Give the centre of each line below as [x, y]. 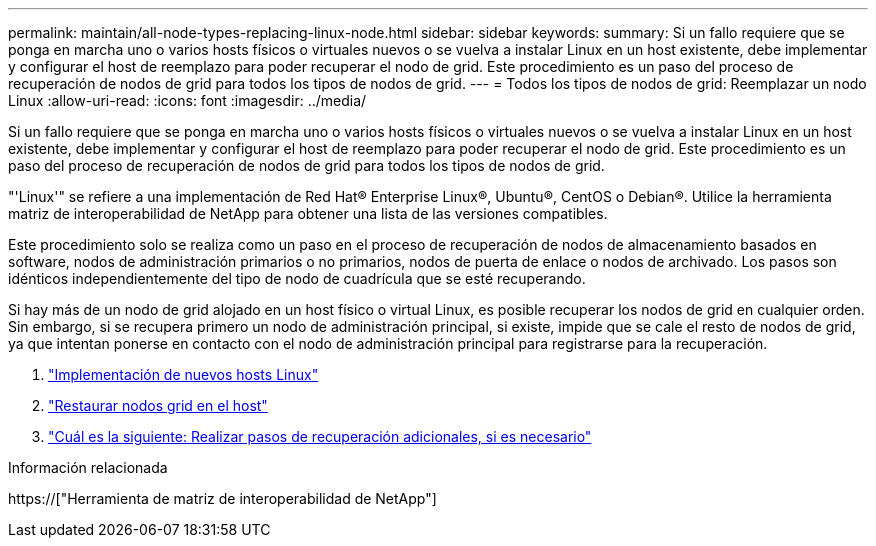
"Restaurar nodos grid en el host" [158, 405]
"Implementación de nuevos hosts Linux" [183, 374]
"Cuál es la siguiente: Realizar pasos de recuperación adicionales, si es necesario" [320, 436]
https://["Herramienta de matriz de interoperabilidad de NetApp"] [222, 498]
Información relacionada [88, 467]
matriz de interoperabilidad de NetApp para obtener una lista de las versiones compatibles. [308, 213]
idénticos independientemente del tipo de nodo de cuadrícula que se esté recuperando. [297, 278]
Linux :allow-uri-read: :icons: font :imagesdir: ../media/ [187, 100]
